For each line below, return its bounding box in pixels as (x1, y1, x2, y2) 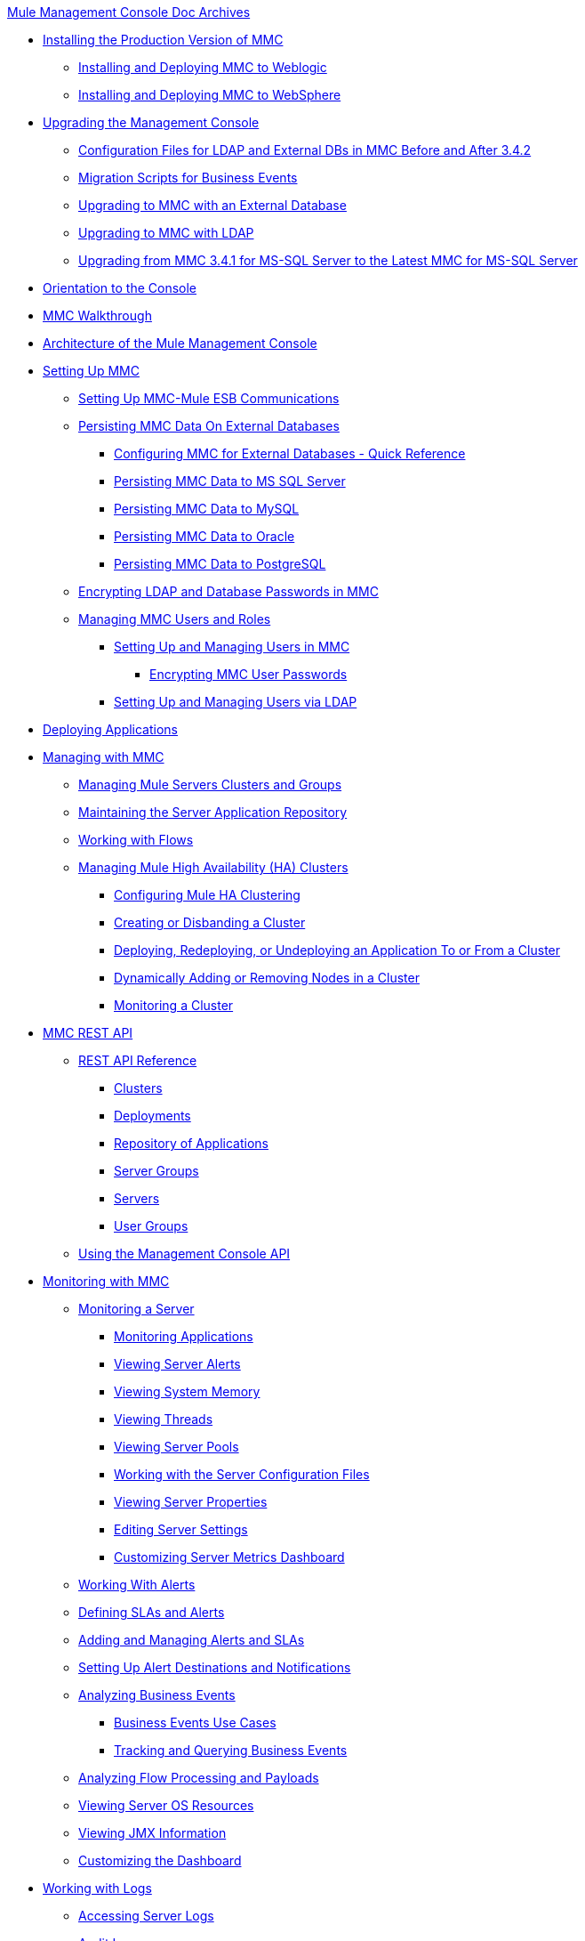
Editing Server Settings (114, 1522, 248, 1537)
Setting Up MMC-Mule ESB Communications (78, 391, 340, 406)
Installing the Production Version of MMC (43, 32, 284, 47)
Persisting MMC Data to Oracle (114, 529, 295, 544)
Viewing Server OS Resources (78, 1798, 254, 1813)
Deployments (114, 1108, 191, 1123)
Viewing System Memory (114, 1384, 260, 1399)
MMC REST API (43, 1025, 133, 1040)
